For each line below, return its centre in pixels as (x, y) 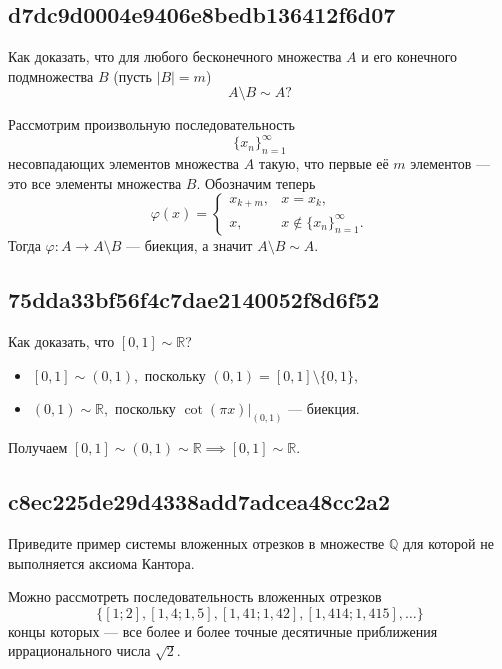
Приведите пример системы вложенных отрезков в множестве (196, 543)
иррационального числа (79, 650)
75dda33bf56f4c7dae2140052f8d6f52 (194, 299)
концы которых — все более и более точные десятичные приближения (223, 630)
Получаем (38, 447)
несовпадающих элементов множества (124, 163)
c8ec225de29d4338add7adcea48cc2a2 (199, 501)
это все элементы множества (95, 182)
